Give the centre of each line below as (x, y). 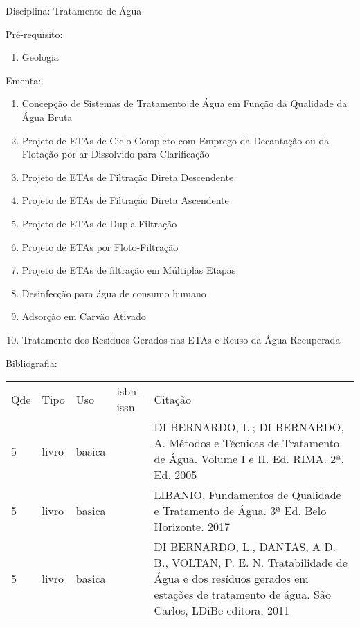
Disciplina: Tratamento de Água (74, 10)
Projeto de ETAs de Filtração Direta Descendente (128, 177)
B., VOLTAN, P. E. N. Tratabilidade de (251, 563)
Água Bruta (47, 116)
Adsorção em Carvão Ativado (84, 316)
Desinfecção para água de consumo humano (114, 293)
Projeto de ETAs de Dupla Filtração (99, 223)
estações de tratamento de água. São (242, 595)
